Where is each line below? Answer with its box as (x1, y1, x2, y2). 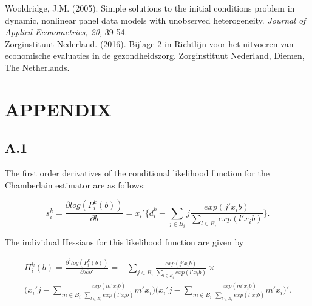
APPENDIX (5, 96, 112, 121)
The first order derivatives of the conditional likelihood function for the (5, 167, 270, 179)
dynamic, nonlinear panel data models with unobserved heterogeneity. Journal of (5, 13, 306, 26)
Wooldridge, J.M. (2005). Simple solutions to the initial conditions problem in (5, 2, 295, 14)
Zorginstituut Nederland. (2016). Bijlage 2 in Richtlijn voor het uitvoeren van (5, 37, 294, 50)
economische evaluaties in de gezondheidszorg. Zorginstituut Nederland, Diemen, (5, 49, 305, 62)
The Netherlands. (5, 61, 70, 73)
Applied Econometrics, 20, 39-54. (5, 25, 127, 38)
